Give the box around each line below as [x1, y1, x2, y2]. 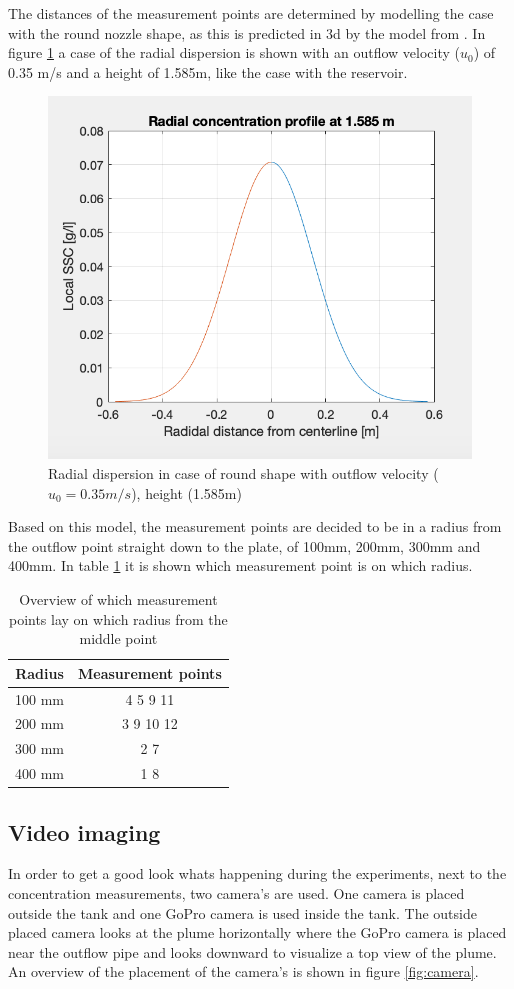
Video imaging [8, 816, 161, 847]
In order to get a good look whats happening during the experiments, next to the [8, 863, 507, 884]
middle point [79, 628, 158, 649]
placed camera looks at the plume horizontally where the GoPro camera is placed [8, 922, 507, 943]
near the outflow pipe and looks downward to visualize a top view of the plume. [8, 941, 497, 962]
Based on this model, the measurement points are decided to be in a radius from [8, 516, 502, 537]
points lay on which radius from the [8, 608, 228, 629]
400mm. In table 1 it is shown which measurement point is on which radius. [8, 555, 473, 576]
